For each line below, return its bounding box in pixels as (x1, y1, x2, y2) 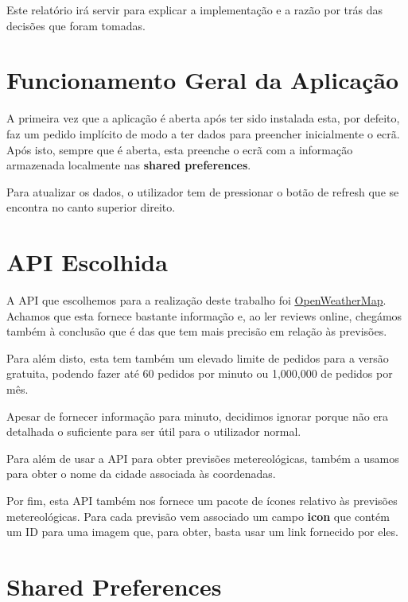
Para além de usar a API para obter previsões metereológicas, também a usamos (6, 449, 399, 466)
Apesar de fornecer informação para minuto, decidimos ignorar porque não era (6, 407, 389, 424)
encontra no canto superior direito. (6, 199, 176, 216)
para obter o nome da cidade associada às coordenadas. (6, 465, 276, 482)
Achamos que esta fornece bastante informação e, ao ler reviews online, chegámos (6, 307, 402, 324)
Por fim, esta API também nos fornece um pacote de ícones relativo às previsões (6, 491, 398, 508)
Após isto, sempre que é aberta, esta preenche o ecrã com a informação (6, 141, 353, 157)
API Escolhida (6, 246, 168, 278)
